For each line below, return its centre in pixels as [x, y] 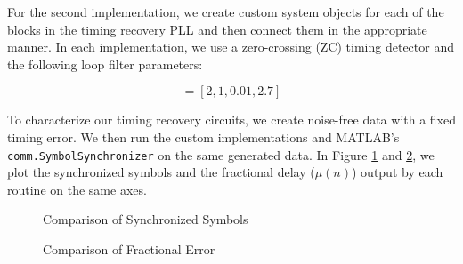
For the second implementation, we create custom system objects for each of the [226, 12]
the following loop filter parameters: [105, 64]
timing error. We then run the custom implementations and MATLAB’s [203, 136]
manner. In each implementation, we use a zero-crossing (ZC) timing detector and [231, 47]
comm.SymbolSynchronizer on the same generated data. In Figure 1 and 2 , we [221, 154]
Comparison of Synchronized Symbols [146, 219]
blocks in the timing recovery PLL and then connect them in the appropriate [217, 29]
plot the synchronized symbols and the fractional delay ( [161, 172]
